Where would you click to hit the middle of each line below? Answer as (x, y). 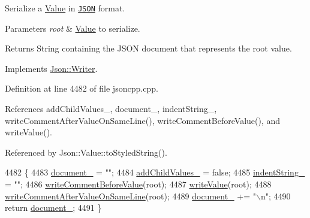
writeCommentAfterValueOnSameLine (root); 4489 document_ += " (130, 196)
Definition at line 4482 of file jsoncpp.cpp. (82, 88)
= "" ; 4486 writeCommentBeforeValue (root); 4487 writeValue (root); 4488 (138, 184)
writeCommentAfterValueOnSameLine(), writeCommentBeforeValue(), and (143, 120)
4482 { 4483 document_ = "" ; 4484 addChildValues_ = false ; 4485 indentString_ (155, 172)
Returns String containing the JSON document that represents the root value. (148, 48)
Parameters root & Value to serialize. (73, 28)
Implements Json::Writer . (51, 68)
